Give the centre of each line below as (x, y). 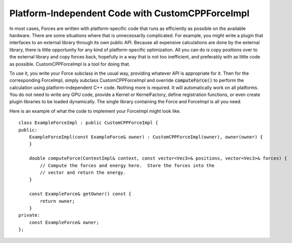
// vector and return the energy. (83, 172)
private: (29, 215)
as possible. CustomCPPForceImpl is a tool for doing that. (70, 64)
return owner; (58, 201)
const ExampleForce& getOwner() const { (80, 194)
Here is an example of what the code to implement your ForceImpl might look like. (95, 111)
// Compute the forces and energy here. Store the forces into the (127, 165)
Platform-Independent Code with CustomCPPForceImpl (129, 13)
